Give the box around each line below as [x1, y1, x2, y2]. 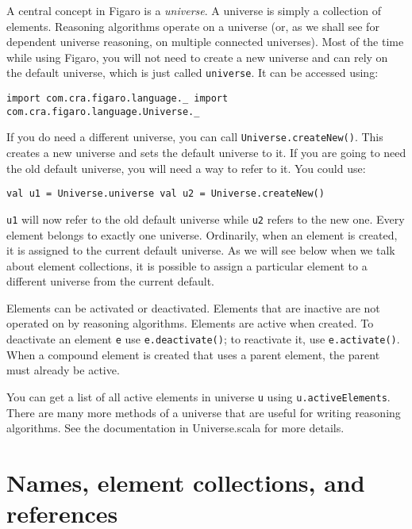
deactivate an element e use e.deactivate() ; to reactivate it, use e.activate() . [6, 331, 400, 347]
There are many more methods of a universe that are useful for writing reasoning [6, 404, 401, 420]
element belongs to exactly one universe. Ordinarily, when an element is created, [6, 226, 398, 243]
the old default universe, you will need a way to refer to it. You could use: [6, 159, 366, 176]
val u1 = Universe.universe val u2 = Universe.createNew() [6, 188, 325, 200]
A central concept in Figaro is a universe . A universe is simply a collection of [6, 2, 382, 18]
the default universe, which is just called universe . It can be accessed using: [6, 64, 379, 81]
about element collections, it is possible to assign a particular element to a [6, 257, 368, 274]
